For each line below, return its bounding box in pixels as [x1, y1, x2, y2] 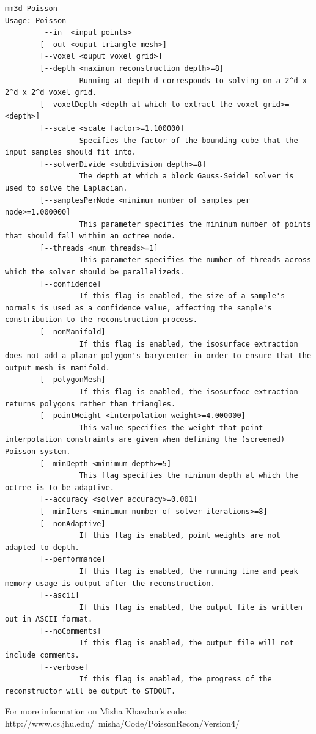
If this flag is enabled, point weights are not [79, 531, 281, 540]
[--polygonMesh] [40, 375, 106, 384]
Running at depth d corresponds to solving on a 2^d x [79, 76, 307, 85]
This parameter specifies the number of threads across [79, 255, 312, 265]
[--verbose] [40, 662, 89, 672]
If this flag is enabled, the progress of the [79, 675, 272, 684]
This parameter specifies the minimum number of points [79, 219, 312, 229]
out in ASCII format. [5, 615, 93, 624]
